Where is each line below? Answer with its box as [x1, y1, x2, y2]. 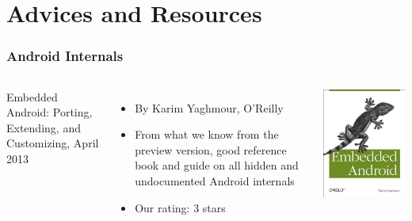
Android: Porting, [6, 104, 93, 120]
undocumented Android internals [135, 172, 295, 189]
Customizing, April [6, 135, 99, 151]
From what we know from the [135, 126, 279, 143]
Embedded [6, 88, 58, 105]
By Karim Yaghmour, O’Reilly [135, 99, 284, 116]
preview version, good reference [135, 141, 287, 158]
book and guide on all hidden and [135, 157, 299, 173]
